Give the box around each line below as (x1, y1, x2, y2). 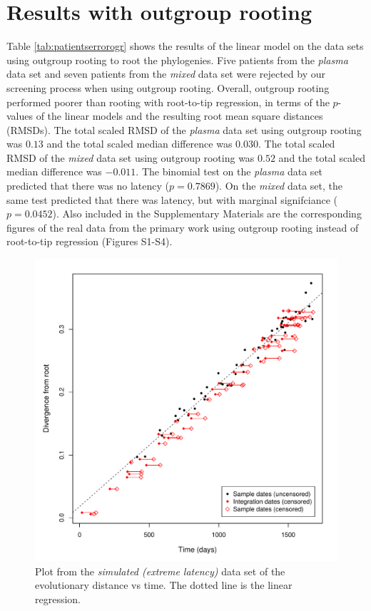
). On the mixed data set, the (215, 178, 342, 193)
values (6, 108, 34, 123)
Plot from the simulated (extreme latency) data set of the (35, 563, 285, 578)
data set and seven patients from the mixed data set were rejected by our (6, 66, 325, 81)
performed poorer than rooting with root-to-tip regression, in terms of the (6, 94, 330, 109)
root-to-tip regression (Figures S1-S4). (6, 234, 173, 249)
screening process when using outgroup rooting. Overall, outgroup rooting (6, 80, 330, 95)
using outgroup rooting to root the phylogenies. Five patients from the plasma (6, 52, 348, 67)
